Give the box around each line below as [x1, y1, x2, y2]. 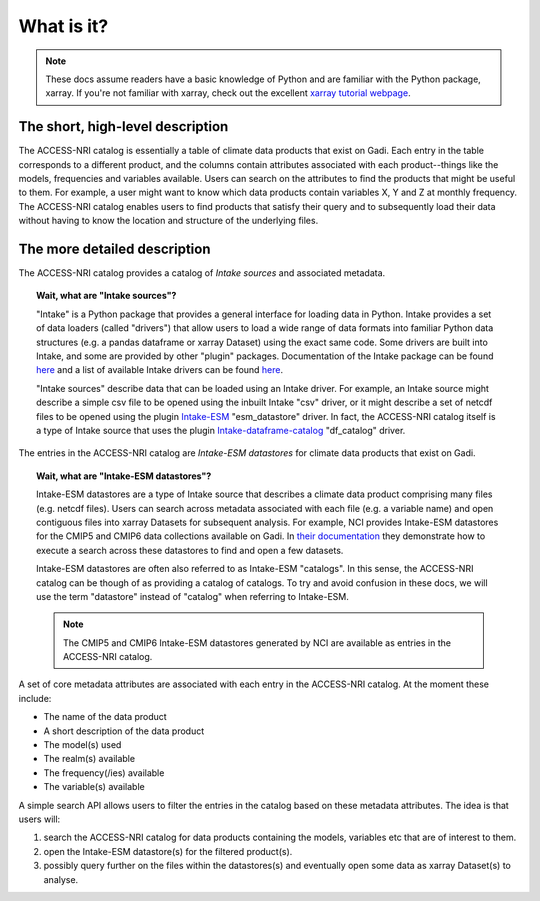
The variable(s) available [43, 781, 145, 793]
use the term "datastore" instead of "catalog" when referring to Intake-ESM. [36, 590, 349, 602]
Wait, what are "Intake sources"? [36, 290, 177, 302]
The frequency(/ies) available [43, 766, 165, 779]
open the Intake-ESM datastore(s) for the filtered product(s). [43, 845, 293, 857]
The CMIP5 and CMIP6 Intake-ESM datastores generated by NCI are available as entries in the [63, 636, 452, 649]
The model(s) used [43, 739, 122, 751]
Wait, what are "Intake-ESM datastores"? [36, 470, 212, 482]
